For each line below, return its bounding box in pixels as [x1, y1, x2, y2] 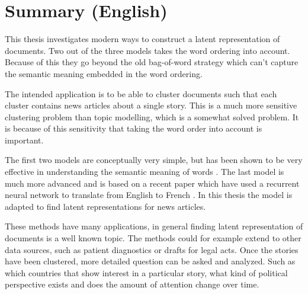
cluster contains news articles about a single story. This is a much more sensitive [5, 99, 297, 111]
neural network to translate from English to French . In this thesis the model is [5, 188, 293, 201]
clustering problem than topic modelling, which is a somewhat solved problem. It [5, 110, 299, 123]
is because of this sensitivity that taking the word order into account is [5, 122, 262, 135]
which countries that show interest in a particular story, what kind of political [5, 266, 288, 279]
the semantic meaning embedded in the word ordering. [5, 67, 203, 79]
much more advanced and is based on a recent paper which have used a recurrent [5, 177, 300, 189]
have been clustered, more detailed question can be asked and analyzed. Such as [5, 255, 296, 267]
